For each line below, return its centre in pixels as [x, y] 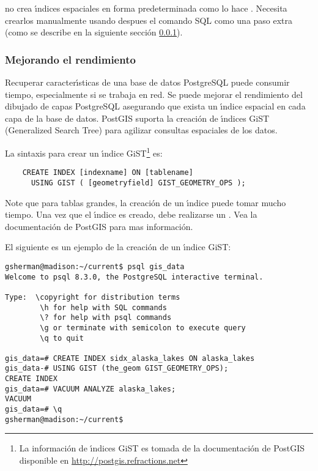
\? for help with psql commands [106, 318]
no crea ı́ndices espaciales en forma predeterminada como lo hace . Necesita [146, 8]
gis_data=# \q [34, 410]
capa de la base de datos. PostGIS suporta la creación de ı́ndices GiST [137, 118]
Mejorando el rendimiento [70, 59]
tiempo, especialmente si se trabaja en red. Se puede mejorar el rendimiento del [154, 94]
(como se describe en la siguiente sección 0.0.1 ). [94, 32]
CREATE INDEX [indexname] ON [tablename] [108, 173]
